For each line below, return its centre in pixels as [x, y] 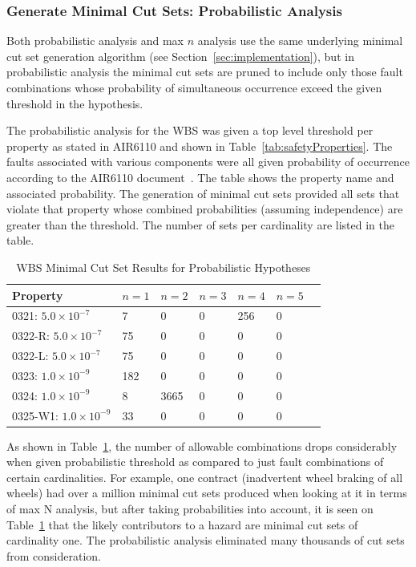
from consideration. [54, 555]
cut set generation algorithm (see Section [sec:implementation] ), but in [180, 56]
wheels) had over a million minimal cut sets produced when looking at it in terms [207, 493]
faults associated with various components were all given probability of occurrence [208, 162]
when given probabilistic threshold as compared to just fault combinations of [195, 462]
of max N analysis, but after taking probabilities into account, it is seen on [190, 509]
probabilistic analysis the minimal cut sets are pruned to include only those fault [205, 72]
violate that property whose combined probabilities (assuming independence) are [205, 209]
